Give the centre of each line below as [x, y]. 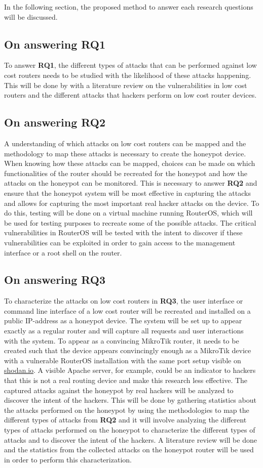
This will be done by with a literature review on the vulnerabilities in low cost [126, 85]
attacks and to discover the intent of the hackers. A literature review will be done [130, 439]
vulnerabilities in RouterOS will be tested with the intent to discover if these [123, 232]
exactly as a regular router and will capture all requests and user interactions [124, 331]
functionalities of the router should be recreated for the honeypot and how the [126, 173]
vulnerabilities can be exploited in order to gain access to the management [120, 242]
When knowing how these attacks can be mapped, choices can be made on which [130, 163]
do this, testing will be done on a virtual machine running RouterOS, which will [128, 213]
